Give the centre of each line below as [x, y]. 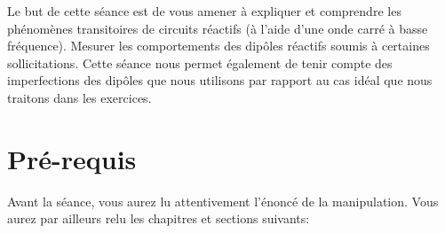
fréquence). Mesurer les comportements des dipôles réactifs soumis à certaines [219, 46]
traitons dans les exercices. [79, 97]
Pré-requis [72, 158]
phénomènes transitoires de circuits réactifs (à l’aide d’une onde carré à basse [218, 28]
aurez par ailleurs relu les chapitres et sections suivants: [159, 218]
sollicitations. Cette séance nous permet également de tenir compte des [200, 62]
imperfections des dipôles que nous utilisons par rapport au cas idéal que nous [220, 80]
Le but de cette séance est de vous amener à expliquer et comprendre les [204, 11]
